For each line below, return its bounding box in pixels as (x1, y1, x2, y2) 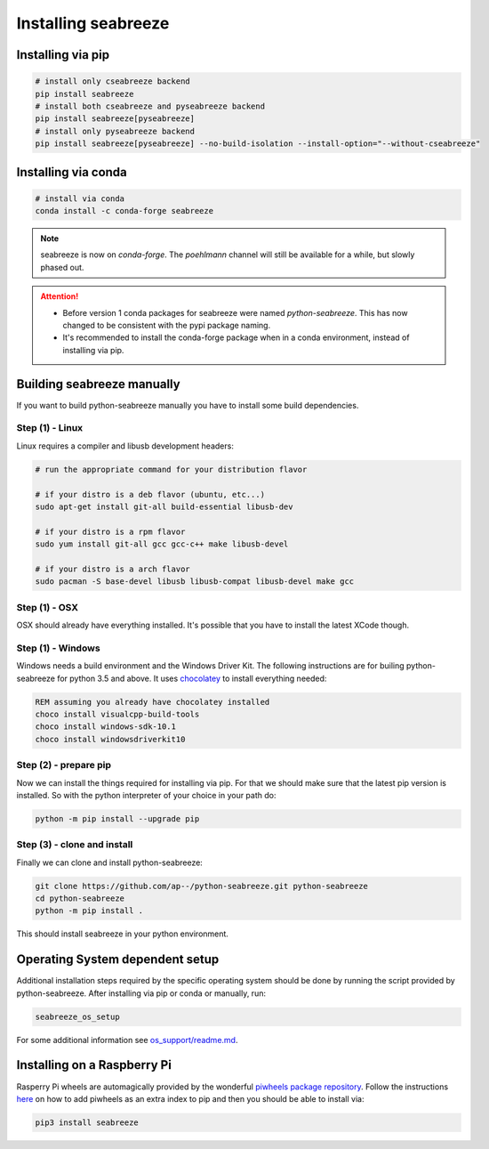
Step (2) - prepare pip (16, 759, 111, 772)
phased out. (40, 262, 84, 272)
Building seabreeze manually (16, 376, 181, 392)
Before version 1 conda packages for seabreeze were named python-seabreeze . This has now (62, 307, 408, 318)
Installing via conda (16, 165, 128, 180)
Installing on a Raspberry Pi (16, 1057, 172, 1072)
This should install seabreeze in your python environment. (16, 928, 228, 939)
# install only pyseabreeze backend (35, 125, 196, 136)
